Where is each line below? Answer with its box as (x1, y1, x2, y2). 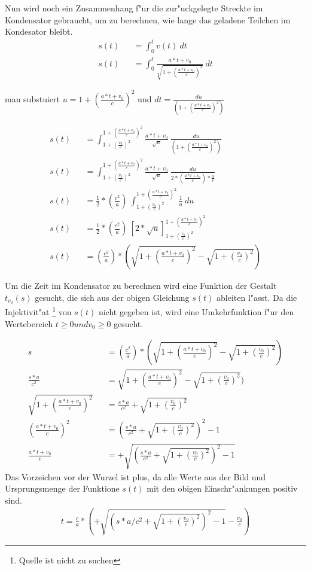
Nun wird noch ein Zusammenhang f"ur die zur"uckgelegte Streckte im (5, 2, 263, 14)
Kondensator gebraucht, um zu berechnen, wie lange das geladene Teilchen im (5, 13, 291, 26)
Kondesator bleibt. (5, 25, 73, 38)
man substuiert (5, 92, 60, 105)
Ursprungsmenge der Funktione (5, 482, 120, 495)
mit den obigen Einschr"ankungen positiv (147, 482, 298, 495)
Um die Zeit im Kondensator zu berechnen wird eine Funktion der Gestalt (5, 279, 277, 291)
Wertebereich (5, 317, 53, 330)
